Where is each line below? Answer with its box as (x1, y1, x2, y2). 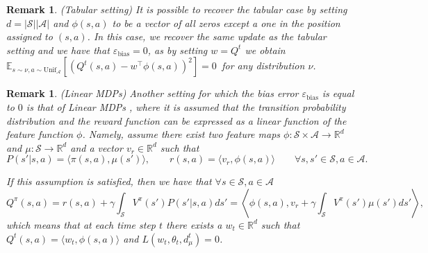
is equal (322, 86, 354, 101)
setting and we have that (6, 42, 110, 57)
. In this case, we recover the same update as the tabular (87, 29, 327, 44)
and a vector (70, 140, 123, 155)
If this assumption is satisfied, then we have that (6, 174, 212, 189)
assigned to (6, 29, 53, 44)
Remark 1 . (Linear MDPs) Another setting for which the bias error (6, 86, 299, 101)
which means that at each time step (6, 217, 156, 232)
